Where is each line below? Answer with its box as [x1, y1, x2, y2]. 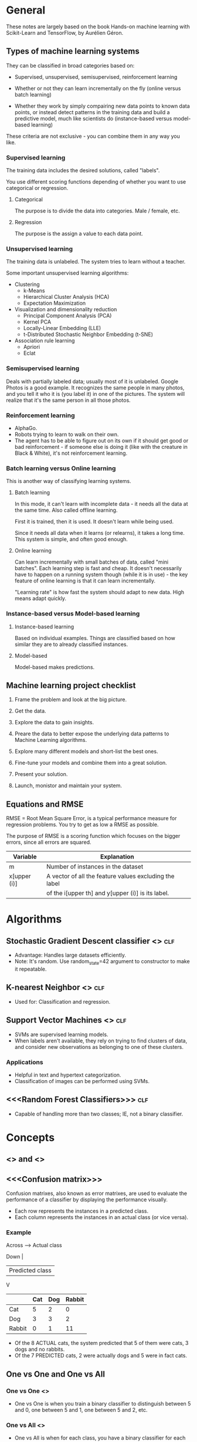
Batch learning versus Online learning [6, 464, 116, 472]
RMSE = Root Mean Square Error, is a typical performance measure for [6, 815, 177, 822]
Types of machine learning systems [6, 46, 140, 56]
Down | [6, 1253, 23, 1260]
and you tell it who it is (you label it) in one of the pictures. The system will [6, 390, 185, 397]
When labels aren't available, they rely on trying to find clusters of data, [14, 1037, 188, 1044]
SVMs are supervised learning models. [14, 1031, 108, 1038]
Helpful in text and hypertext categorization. [14, 1071, 121, 1078]
